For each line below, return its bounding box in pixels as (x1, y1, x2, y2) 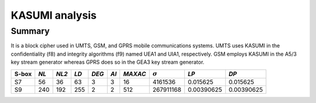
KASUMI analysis (11, 9, 97, 22)
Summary (11, 26, 50, 36)
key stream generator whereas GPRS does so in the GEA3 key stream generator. (11, 59, 205, 66)
